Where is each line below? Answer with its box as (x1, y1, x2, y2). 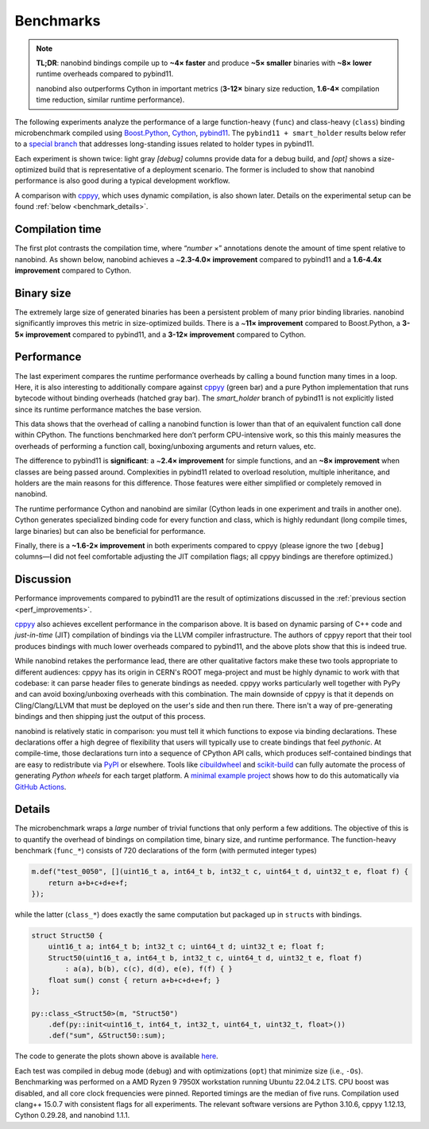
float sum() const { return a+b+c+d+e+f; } (48, 976, 220, 984)
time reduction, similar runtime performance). (36, 95, 185, 105)
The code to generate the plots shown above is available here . (14, 1051, 218, 1061)
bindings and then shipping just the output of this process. (14, 712, 206, 721)
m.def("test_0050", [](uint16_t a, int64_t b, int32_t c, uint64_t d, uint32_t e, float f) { (31, 867, 409, 876)
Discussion (14, 573, 71, 586)
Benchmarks (14, 12, 101, 29)
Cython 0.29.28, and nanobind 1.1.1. (14, 1111, 130, 1120)
